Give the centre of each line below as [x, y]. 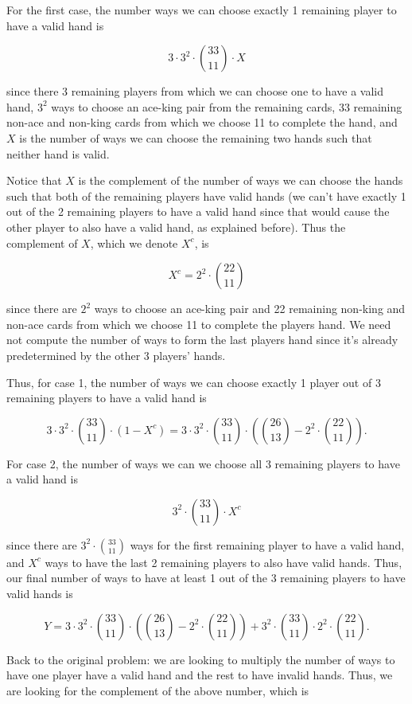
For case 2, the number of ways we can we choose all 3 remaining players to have [203, 463]
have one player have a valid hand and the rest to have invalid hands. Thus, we [200, 675]
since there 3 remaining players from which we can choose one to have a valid [195, 91]
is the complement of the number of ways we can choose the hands [241, 180]
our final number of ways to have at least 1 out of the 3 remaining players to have [206, 578]
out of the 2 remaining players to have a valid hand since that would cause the [198, 211]
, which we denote [134, 242]
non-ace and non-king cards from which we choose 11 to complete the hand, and [202, 122]
